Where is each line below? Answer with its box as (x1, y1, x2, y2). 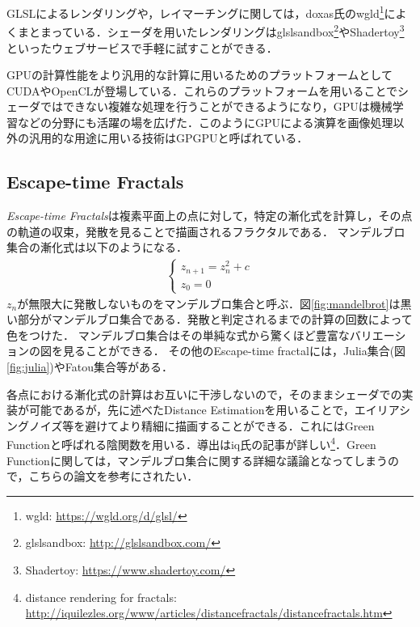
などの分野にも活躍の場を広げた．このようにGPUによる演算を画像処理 (17, 113, 393, 130)
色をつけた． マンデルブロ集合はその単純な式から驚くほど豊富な (6, 326, 350, 343)
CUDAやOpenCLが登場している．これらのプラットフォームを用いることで (6, 82, 398, 99)
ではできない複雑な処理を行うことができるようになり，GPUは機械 (40, 98, 393, 115)
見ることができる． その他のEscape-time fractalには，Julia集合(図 (62, 342, 406, 359)
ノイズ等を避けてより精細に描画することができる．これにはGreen (28, 417, 375, 434)
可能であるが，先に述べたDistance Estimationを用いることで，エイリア (28, 401, 400, 418)
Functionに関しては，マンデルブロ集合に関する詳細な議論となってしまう (6, 451, 388, 468)
